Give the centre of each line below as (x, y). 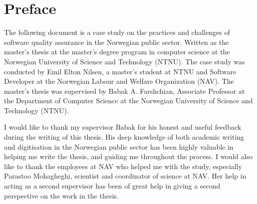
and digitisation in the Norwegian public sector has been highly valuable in (119, 146)
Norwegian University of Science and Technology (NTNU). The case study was (125, 61)
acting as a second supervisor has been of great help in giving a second (112, 186)
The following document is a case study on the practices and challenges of (117, 32)
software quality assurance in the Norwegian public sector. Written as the (117, 42)
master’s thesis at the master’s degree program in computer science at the (117, 52)
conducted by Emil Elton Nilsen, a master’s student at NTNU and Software (120, 71)
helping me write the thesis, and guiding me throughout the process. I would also (128, 156)
